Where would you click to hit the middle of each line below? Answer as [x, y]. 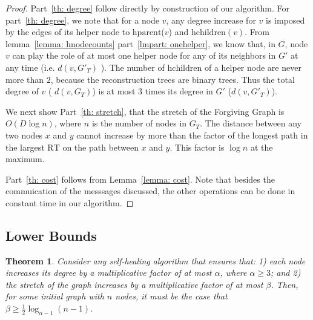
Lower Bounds [51, 235]
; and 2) [285, 273]
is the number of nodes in [139, 123]
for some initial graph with [55, 296]
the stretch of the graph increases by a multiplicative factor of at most [134, 284]
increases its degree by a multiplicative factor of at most [109, 273]
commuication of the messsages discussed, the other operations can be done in [150, 191]
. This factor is [197, 147]
